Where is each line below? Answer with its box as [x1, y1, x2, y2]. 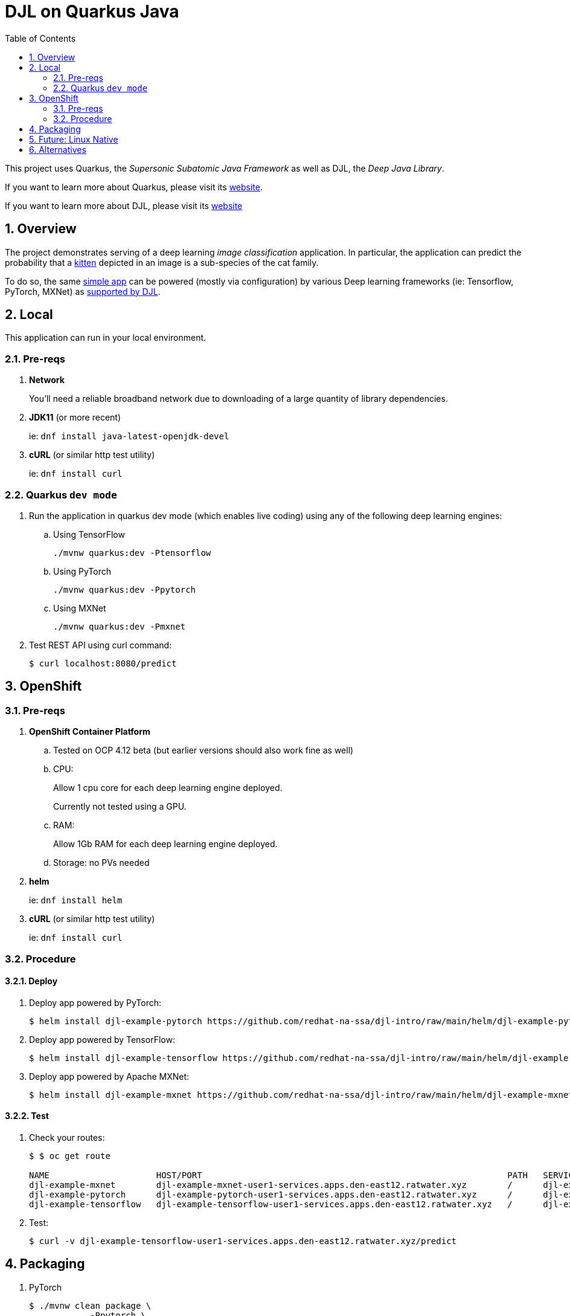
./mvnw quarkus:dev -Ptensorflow [53, 547, 211, 558]
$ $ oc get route [29, 1150, 110, 1161]
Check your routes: [29, 1132, 105, 1143]
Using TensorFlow [53, 529, 125, 540]
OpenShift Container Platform [29, 726, 150, 737]
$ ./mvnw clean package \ [29, 1300, 152, 1311]
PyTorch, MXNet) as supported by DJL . [5, 286, 161, 297]
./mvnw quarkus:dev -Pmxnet [53, 621, 186, 631]
